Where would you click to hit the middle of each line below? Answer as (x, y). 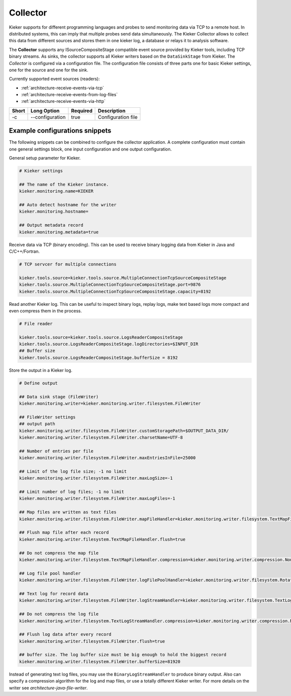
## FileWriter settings (48, 417)
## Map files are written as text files (68, 512)
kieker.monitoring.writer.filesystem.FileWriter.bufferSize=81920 (100, 662)
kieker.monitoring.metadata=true (59, 232)
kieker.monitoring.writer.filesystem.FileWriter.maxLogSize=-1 (96, 478)
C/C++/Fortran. (24, 251)
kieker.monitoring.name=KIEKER (57, 191)
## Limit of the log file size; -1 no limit (73, 471)
